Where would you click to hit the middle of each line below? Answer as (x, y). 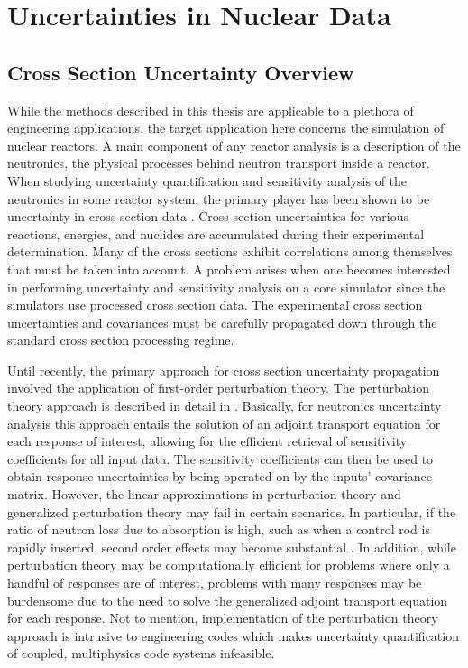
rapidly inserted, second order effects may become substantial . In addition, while (232, 547)
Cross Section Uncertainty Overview (181, 72)
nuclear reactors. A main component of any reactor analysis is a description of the (234, 145)
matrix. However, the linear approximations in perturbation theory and (204, 494)
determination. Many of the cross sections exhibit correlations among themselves (230, 251)
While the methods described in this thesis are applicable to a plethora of (211, 110)
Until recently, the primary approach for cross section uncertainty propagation (224, 370)
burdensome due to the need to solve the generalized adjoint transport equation (228, 600)
